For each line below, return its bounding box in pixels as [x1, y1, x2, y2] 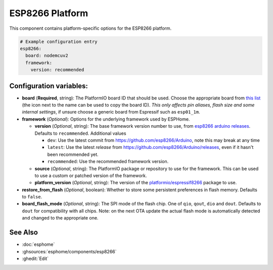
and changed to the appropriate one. [22, 215, 99, 221]
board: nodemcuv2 [25, 53, 68, 59]
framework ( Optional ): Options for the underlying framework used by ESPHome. [22, 116, 190, 122]
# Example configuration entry [20, 38, 98, 44]
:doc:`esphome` [22, 241, 55, 247]
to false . [22, 194, 42, 200]
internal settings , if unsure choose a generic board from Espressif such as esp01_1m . [22, 109, 201, 115]
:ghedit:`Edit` [22, 255, 49, 261]
